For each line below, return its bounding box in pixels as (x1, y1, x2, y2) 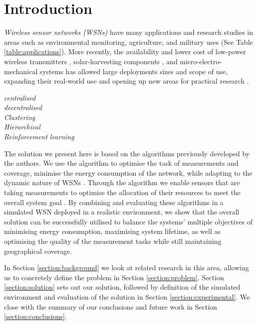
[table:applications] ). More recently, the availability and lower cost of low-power (4, 46, 246, 57)
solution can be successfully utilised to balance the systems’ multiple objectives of (4, 216, 253, 226)
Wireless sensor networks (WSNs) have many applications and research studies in (4, 27, 253, 37)
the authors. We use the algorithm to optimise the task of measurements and (4, 158, 239, 168)
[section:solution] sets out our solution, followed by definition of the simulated (4, 282, 241, 292)
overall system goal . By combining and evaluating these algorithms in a (4, 197, 224, 207)
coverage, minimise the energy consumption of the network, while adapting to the (4, 167, 253, 178)
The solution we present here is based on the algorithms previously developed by (4, 148, 250, 158)
